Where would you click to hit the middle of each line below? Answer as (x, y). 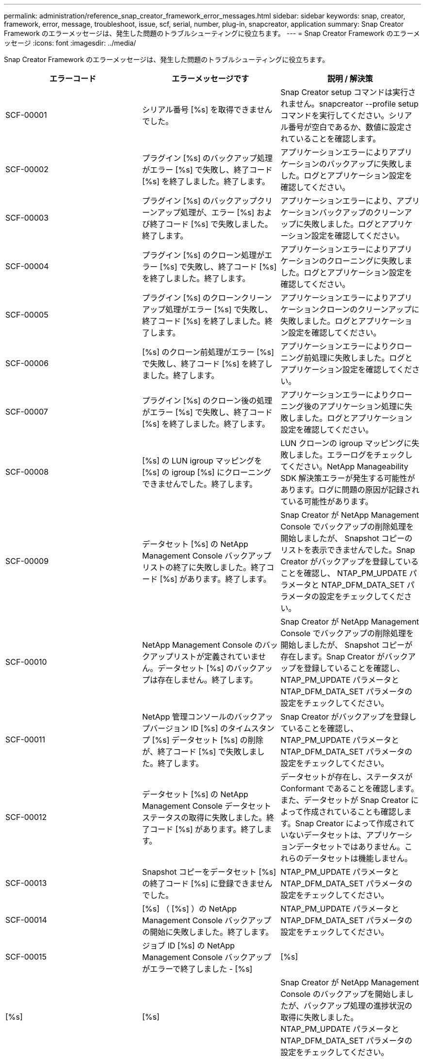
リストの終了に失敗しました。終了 (204, 567)
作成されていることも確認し (353, 812)
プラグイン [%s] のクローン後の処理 (207, 401)
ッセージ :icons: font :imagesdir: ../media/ (70, 43)
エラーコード (73, 79)
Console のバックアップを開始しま (343, 994)
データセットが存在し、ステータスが (347, 777)
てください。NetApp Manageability (344, 466)
